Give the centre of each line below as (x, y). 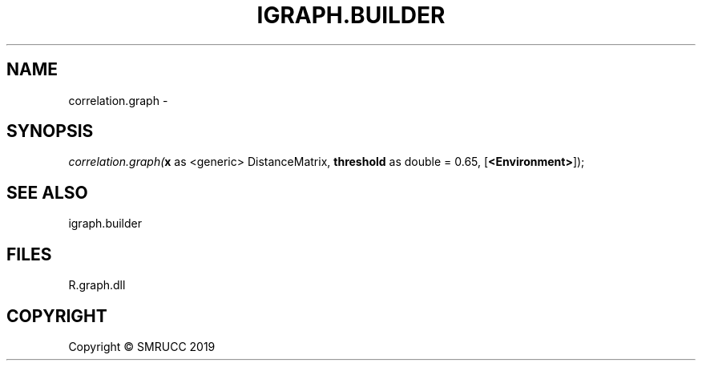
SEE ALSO (47, 192)
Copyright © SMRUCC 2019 (142, 346)
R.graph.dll (97, 285)
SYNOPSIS (50, 131)
